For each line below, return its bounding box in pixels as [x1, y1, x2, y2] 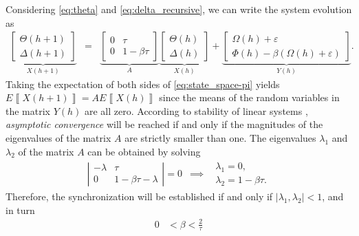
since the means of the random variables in [159, 90, 340, 105]
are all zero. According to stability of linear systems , [85, 103, 308, 118]
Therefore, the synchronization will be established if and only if [6, 189, 273, 203]
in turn [6, 202, 35, 217]
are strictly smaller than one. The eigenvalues [124, 131, 316, 145]
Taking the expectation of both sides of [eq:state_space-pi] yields [6, 76, 280, 91]
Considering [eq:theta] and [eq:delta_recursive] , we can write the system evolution [6, 2, 352, 16]
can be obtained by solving [87, 144, 201, 158]
